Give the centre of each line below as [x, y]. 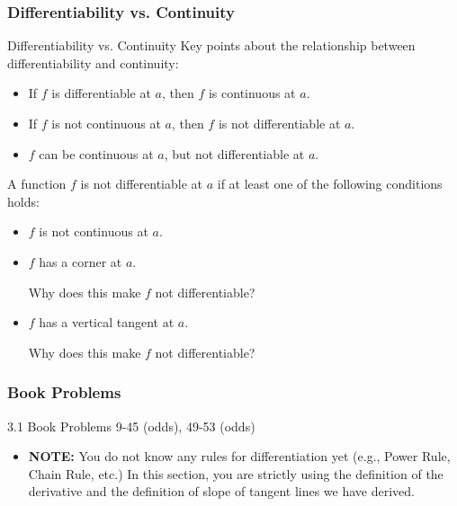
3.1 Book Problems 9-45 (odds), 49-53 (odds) [131, 426]
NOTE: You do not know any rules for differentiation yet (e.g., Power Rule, [239, 456]
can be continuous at [96, 153]
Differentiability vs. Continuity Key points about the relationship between [211, 45]
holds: [23, 201]
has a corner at [81, 261]
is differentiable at [101, 93]
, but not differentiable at [234, 153]
